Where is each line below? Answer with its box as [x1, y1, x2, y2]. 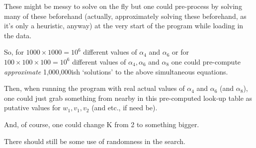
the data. [4, 30, 32, 40]
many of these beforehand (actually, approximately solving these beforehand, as [4, 10, 247, 21]
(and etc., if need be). [91, 102, 158, 113]
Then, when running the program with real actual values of [4, 83, 185, 93]
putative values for [4, 102, 61, 113]
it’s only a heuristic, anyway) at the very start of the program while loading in [4, 20, 244, 31]
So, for [4, 47, 24, 57]
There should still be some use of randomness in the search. [4, 136, 186, 146]
